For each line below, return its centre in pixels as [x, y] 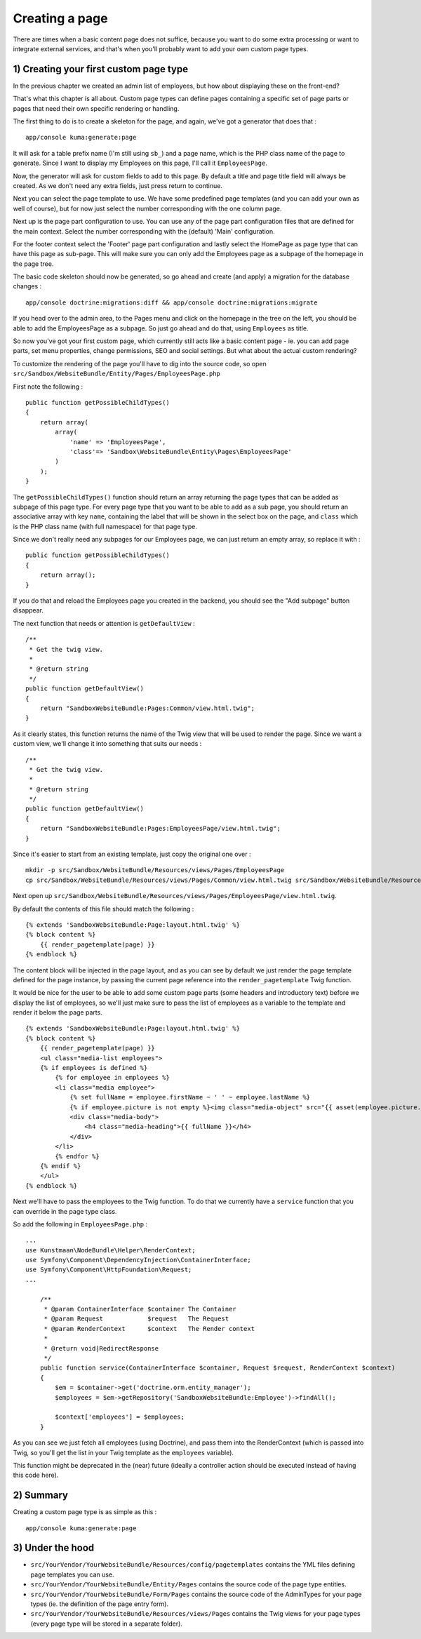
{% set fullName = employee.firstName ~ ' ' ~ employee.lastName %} [190, 1097]
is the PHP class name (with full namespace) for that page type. [105, 526]
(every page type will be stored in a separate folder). [106, 1624]
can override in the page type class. [65, 1211]
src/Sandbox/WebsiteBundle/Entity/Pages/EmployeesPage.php [117, 374]
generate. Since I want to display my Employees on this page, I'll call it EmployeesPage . [140, 163]
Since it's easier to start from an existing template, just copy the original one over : [132, 854]
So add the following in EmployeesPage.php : [80, 1224]
